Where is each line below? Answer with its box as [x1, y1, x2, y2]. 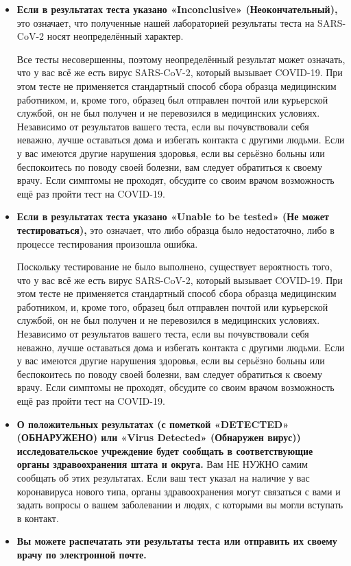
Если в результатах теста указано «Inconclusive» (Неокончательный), [16, 2, 338, 16]
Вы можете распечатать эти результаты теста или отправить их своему [16, 534, 337, 548]
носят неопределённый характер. [47, 29, 184, 43]
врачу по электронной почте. [16, 547, 147, 561]
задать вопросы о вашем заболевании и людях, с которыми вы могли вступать [16, 497, 343, 512]
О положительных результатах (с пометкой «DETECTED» [16, 416, 289, 431]
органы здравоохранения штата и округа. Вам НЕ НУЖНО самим [16, 457, 308, 471]
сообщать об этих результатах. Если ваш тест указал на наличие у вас [16, 471, 310, 484]
